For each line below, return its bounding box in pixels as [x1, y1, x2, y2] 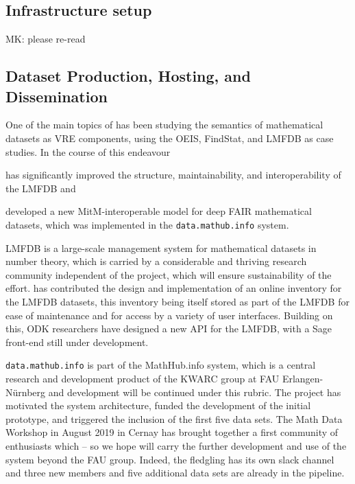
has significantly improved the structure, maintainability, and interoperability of [5, 168, 341, 182]
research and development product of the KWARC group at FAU [5, 371, 280, 386]
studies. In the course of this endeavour [5, 144, 171, 159]
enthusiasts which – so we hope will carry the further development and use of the [5, 438, 347, 452]
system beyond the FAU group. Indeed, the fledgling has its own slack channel [5, 452, 334, 466]
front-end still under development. [5, 334, 149, 349]
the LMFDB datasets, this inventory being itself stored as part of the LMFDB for [5, 294, 350, 308]
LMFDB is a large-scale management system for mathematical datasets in [5, 240, 317, 255]
